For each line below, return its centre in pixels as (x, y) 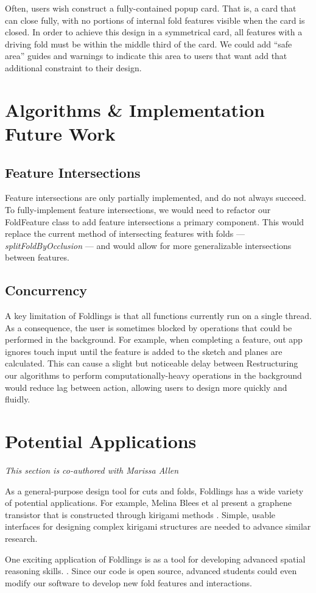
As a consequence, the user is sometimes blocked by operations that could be (149, 327)
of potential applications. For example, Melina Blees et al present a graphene (148, 503)
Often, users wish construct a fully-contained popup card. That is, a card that (151, 8)
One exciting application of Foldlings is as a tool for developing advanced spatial (155, 559)
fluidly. (18, 399)
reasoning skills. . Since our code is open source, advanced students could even (151, 571)
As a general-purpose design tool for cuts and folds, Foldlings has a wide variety (154, 490)
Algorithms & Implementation (135, 109)
